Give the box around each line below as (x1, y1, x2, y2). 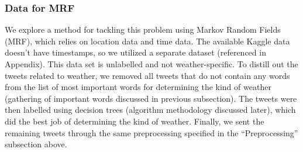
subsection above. (5, 138, 67, 150)
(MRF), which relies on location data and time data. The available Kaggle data (5, 34, 290, 47)
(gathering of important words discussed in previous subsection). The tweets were (5, 92, 297, 104)
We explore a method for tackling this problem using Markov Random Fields (5, 23, 281, 36)
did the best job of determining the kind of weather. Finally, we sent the (5, 115, 264, 127)
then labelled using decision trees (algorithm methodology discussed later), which (5, 103, 296, 116)
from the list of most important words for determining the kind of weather (5, 81, 271, 93)
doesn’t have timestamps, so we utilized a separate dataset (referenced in (5, 46, 266, 58)
